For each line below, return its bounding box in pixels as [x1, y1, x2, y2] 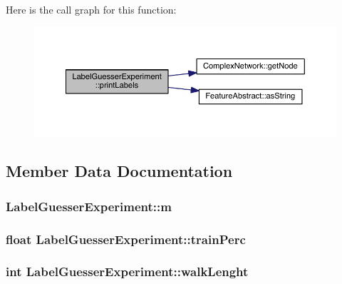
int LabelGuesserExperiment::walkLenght [6, 263, 249, 280]
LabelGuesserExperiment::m [6, 197, 172, 215]
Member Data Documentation [6, 160, 233, 182]
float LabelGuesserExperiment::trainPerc [6, 230, 246, 248]
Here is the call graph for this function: [6, 2, 177, 16]
